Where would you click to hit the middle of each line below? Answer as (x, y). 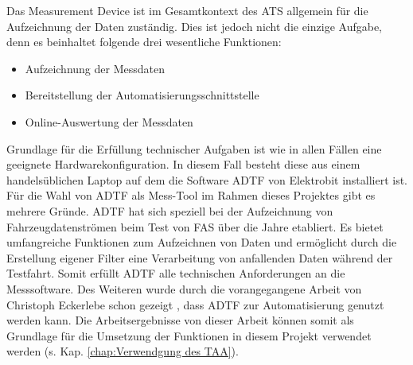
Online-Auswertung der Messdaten (109, 121)
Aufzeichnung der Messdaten (95, 68)
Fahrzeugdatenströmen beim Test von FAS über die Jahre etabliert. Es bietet (195, 226)
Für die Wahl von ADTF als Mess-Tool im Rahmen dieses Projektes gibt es (191, 195)
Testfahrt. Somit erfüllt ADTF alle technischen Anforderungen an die (176, 273)
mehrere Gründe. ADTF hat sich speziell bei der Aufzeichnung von (170, 210)
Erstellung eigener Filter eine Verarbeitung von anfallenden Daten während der (200, 257)
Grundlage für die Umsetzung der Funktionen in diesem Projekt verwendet (189, 335)
